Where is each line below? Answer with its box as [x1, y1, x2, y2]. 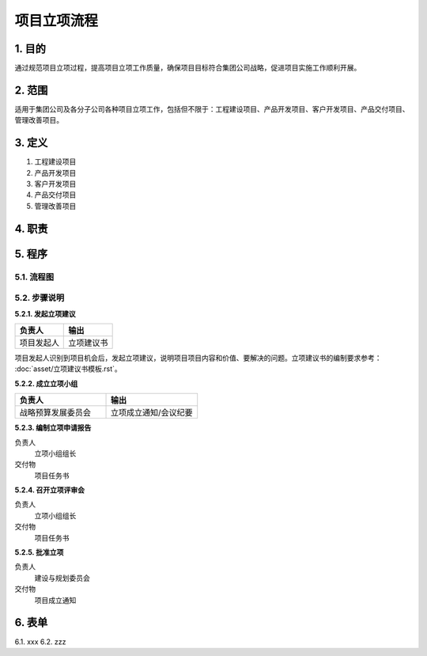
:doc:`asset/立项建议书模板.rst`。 [14, 364, 122, 374]
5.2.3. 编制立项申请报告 [14, 423, 92, 433]
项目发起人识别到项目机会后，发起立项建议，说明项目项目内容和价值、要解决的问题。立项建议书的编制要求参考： [14, 353, 382, 362]
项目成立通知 [34, 595, 77, 605]
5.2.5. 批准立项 [14, 548, 64, 557]
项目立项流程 [14, 12, 99, 29]
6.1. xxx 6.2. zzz [14, 637, 66, 647]
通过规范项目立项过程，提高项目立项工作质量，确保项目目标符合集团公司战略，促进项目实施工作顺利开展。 [14, 63, 361, 73]
